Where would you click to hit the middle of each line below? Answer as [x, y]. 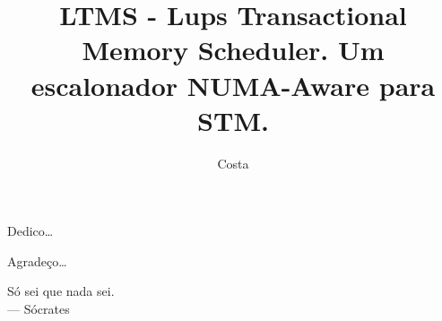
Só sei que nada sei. [61, 291]
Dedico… [30, 231]
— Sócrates [39, 309]
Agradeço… [37, 260]
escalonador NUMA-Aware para [233, 85]
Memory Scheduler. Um [233, 50]
